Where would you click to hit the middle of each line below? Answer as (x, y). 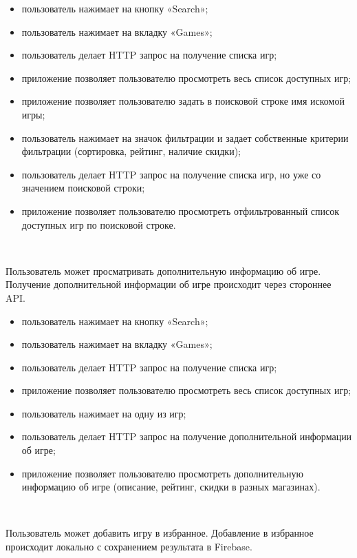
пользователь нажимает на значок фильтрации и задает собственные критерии (185, 137)
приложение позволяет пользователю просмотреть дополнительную (163, 473)
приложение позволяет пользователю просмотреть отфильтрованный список (181, 210)
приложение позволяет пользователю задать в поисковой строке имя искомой (183, 101)
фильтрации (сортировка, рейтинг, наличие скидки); (131, 151)
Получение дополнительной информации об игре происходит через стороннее (169, 284)
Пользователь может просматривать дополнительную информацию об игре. (163, 270)
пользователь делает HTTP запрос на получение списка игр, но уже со (171, 174)
